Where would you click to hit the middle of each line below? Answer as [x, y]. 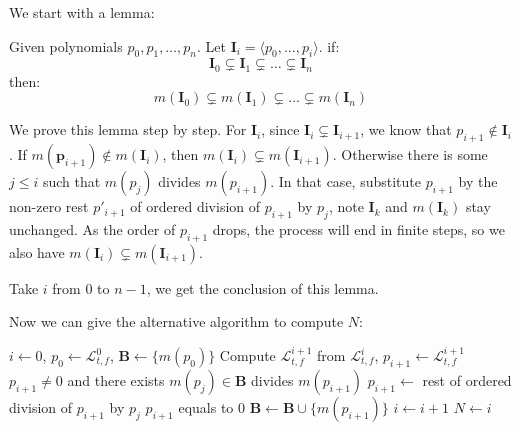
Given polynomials [66, 45]
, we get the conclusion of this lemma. [262, 287]
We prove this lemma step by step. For [128, 129]
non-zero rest [49, 206]
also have [37, 251]
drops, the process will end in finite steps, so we [358, 229]
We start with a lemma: [82, 12]
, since [280, 129]
